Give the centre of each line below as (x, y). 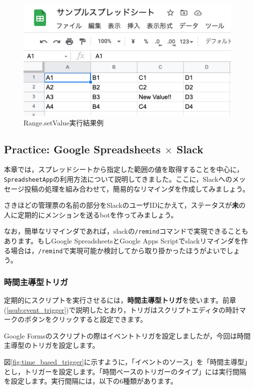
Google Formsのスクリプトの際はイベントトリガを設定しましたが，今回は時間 (127, 335)
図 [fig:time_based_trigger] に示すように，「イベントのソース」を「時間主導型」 (126, 362)
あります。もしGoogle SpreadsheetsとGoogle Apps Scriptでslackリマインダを (123, 241)
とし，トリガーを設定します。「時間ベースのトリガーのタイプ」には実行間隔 (125, 371)
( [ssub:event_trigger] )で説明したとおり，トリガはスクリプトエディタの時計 (122, 309)
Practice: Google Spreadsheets (82, 149)
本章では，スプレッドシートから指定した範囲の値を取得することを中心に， (124, 169)
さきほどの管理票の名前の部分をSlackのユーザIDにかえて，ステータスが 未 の (125, 205)
